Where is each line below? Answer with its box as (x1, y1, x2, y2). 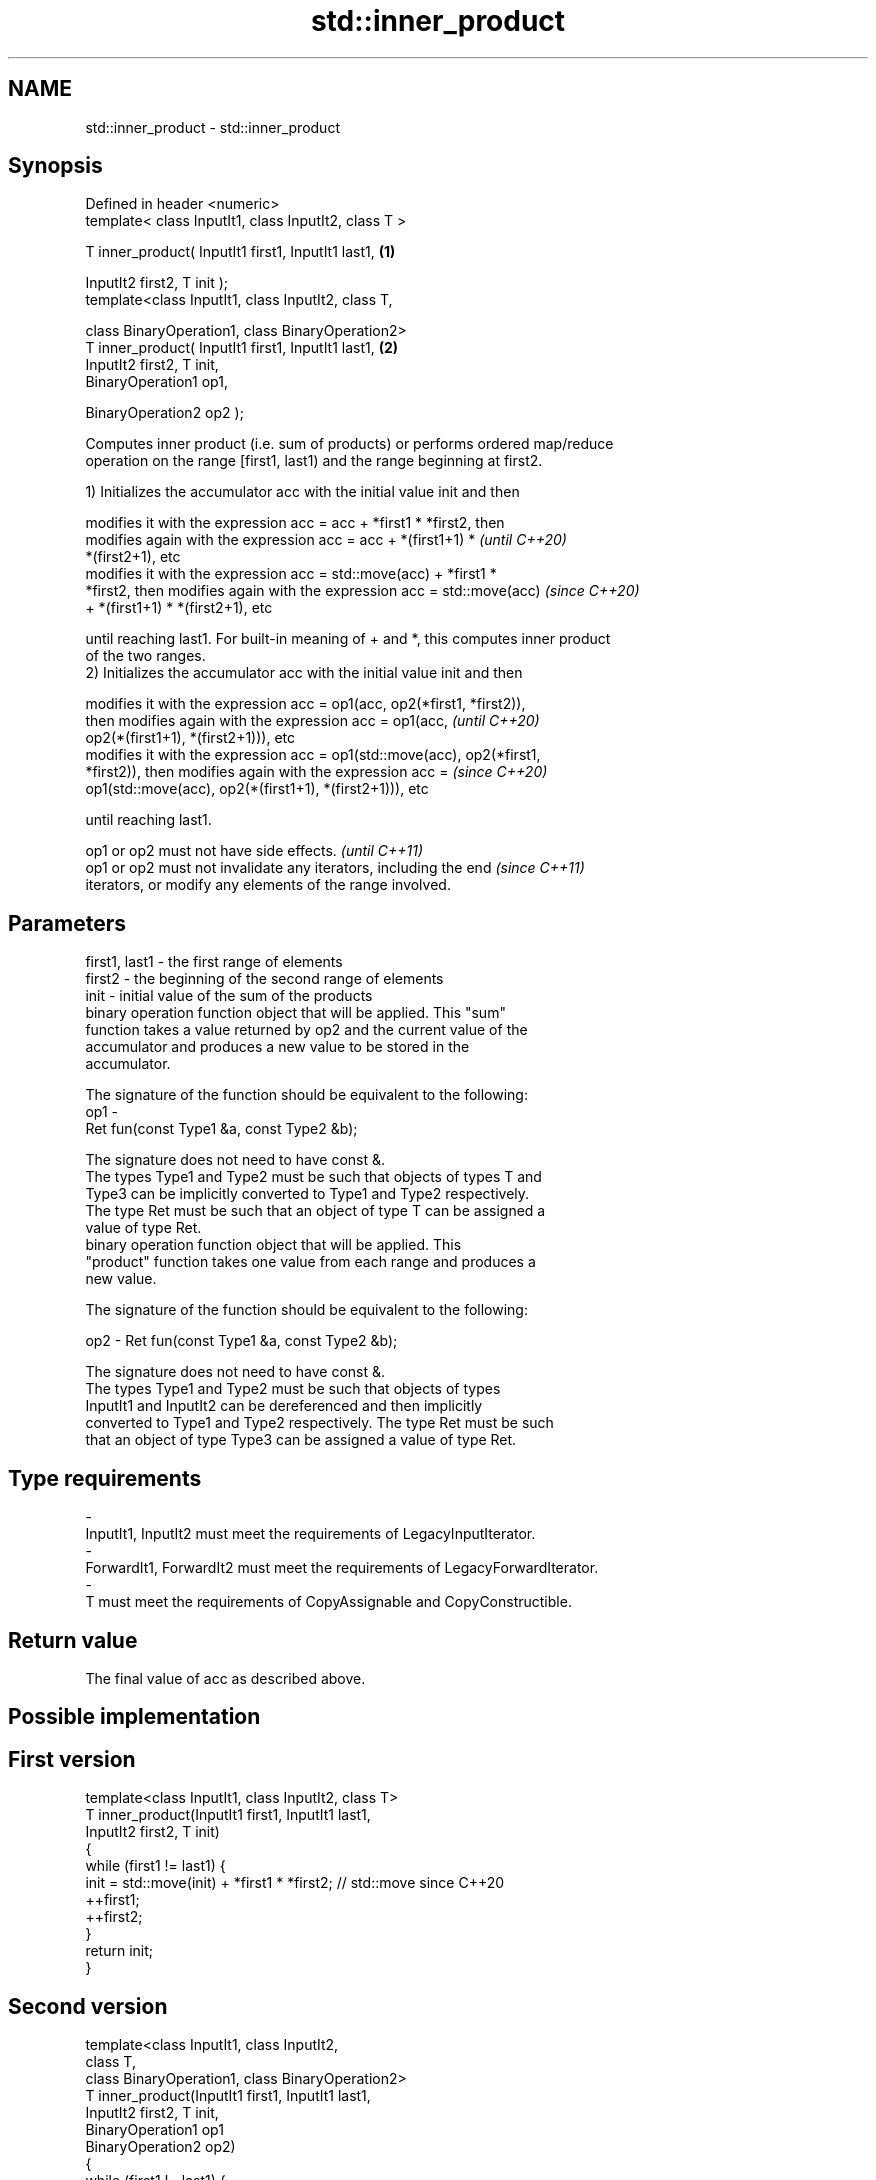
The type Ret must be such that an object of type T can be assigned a (85, 1202, 546, 1220)
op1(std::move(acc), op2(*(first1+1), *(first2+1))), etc (85, 780, 429, 798)
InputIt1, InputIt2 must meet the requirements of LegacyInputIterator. (85, 1525, 536, 1543)
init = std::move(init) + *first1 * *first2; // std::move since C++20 (85, 1874, 505, 1892)
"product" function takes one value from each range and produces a (85, 1253, 536, 1271)
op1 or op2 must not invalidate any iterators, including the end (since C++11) (85, 859, 585, 877)
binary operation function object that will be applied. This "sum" (85, 1004, 506, 1022)
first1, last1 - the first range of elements (85, 953, 343, 971)
